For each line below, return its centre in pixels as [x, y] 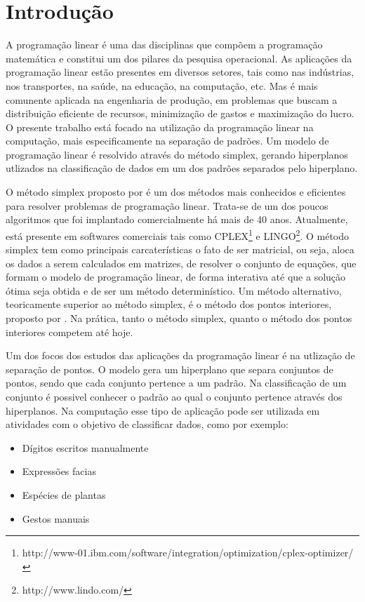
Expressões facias [59, 471]
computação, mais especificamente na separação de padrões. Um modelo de [167, 141]
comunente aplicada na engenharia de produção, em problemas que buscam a [172, 99]
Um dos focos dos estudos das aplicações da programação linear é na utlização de [180, 355]
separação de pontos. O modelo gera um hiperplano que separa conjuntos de [170, 369]
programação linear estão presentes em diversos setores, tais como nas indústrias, [180, 72]
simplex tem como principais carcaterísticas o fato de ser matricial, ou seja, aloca [180, 249]
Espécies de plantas [64, 495]
